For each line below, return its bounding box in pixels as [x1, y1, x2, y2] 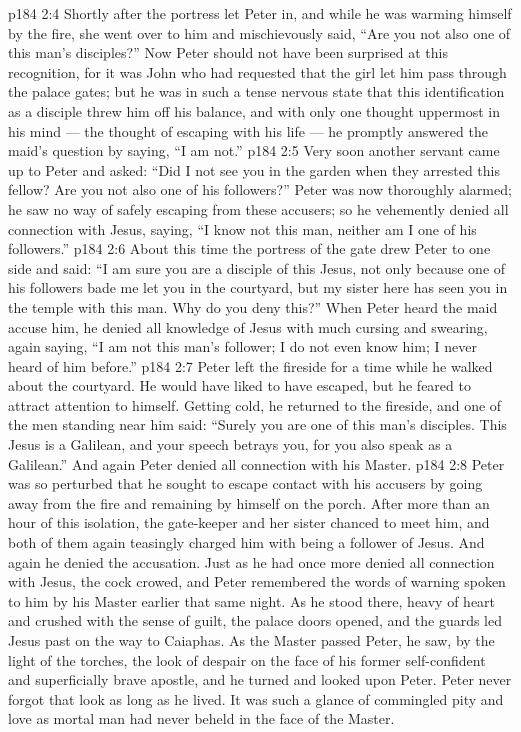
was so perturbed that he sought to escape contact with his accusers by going [8, 473, 483, 494]
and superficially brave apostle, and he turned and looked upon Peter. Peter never [8, 669, 512, 690]
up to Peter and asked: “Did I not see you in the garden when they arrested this [8, 159, 501, 180]
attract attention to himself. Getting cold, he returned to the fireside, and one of [8, 394, 502, 415]
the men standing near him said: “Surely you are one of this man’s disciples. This [8, 414, 507, 435]
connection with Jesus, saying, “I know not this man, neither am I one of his [8, 218, 477, 239]
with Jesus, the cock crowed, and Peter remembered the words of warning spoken [8, 571, 506, 592]
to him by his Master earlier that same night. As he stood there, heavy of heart [8, 590, 496, 611]
